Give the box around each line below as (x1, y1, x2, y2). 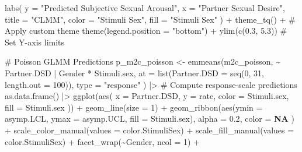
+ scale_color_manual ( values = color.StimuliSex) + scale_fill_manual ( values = (5, 123, 294, 136)
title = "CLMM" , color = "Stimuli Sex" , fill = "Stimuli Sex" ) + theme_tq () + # (5, 13, 296, 25)
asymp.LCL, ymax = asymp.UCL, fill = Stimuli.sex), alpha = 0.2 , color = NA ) (5, 112, 294, 125)
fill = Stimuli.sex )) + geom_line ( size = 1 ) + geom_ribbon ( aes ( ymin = (5, 101, 263, 113)
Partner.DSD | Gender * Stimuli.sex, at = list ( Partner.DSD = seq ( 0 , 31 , (5, 66, 264, 79)
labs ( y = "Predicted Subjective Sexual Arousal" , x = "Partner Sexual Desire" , (5, 2, 285, 13)
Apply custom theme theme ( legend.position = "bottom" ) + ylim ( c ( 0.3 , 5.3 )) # (5, 24, 287, 37)
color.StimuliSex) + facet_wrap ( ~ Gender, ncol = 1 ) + (5, 135, 200, 147)
